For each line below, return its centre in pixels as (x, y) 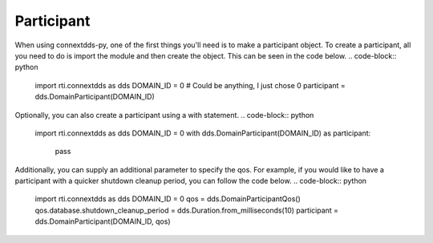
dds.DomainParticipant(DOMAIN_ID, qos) (103, 221)
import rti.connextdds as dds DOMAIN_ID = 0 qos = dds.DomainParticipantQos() (168, 199)
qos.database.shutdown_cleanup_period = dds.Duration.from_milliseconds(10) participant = (187, 210)
